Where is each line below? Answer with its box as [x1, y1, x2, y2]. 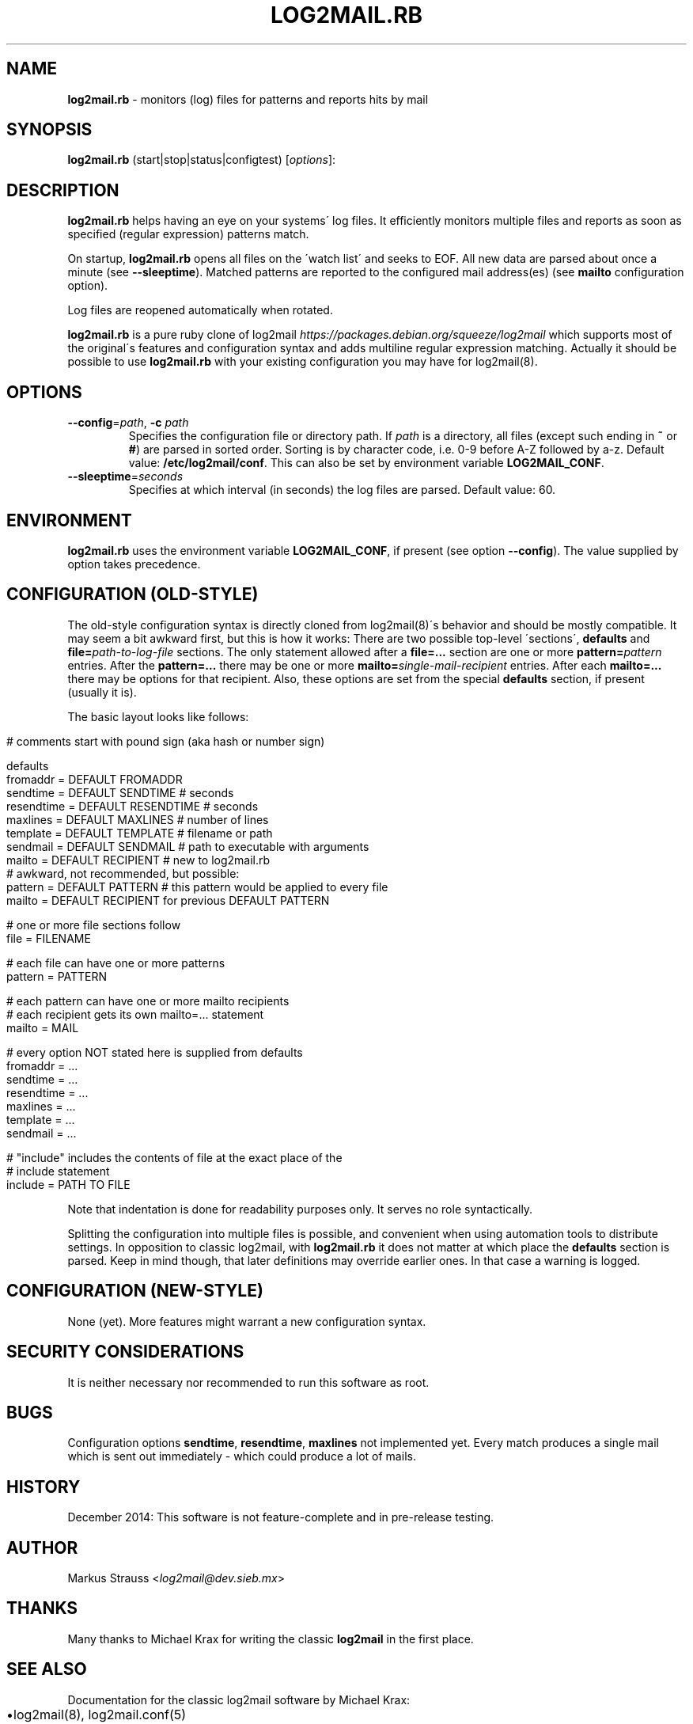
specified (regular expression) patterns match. [67, 227, 309, 241]
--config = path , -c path [67, 416, 189, 430]
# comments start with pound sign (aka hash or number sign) [6, 734, 325, 748]
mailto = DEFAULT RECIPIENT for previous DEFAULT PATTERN [6, 893, 330, 907]
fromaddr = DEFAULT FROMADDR [6, 772, 183, 786]
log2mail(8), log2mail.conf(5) [13, 1706, 187, 1722]
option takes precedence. [67, 556, 201, 571]
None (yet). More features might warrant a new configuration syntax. [67, 1314, 426, 1328]
